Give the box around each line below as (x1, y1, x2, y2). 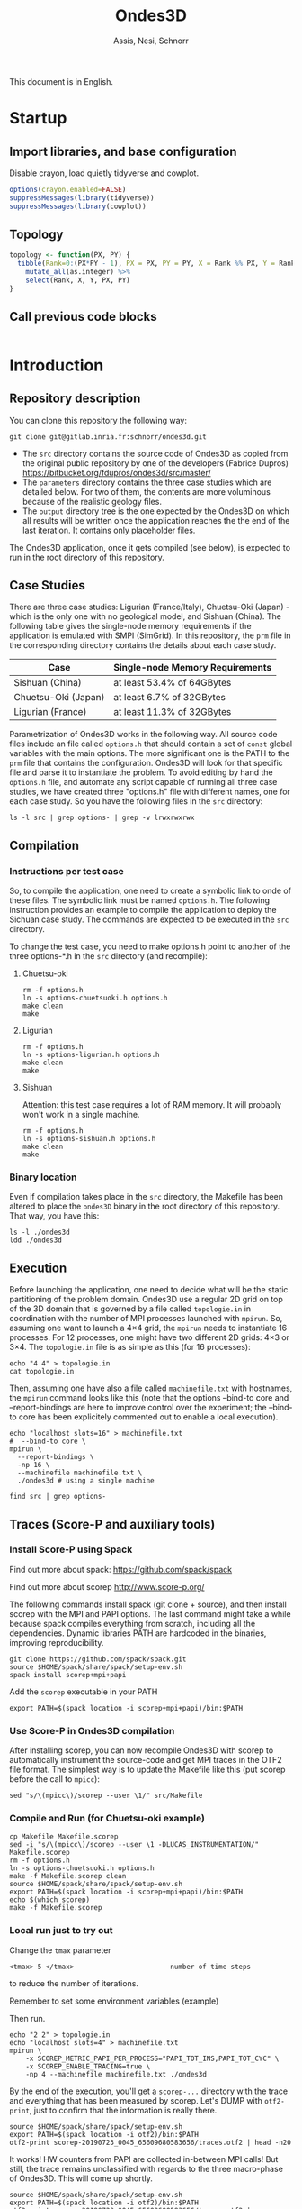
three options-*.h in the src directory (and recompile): (9, 951, 209, 962)
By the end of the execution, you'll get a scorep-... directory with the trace (9, 2086, 289, 2096)
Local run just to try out (9, 1924, 114, 1937)
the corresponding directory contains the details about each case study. (9, 640, 277, 651)
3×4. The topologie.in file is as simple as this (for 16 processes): (9, 1342, 251, 1353)
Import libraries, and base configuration (9, 143, 237, 159)
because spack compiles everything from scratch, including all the (9, 1618, 256, 1629)
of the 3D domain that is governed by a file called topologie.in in (9, 1303, 252, 1314)
